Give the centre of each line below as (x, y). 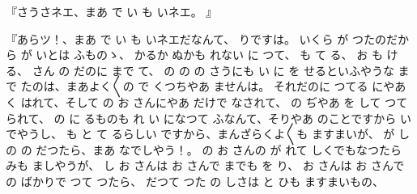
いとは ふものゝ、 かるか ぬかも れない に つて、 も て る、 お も (209, 55)
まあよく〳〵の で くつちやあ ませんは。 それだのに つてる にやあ (236, 86)
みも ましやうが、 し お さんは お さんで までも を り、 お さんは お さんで (205, 165)
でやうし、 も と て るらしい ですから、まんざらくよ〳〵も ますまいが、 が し (208, 134)
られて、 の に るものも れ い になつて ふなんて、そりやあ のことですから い (209, 118)
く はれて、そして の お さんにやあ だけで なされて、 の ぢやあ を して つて (207, 101)
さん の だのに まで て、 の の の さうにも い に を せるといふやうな (213, 70)
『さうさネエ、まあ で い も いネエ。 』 (112, 11)
